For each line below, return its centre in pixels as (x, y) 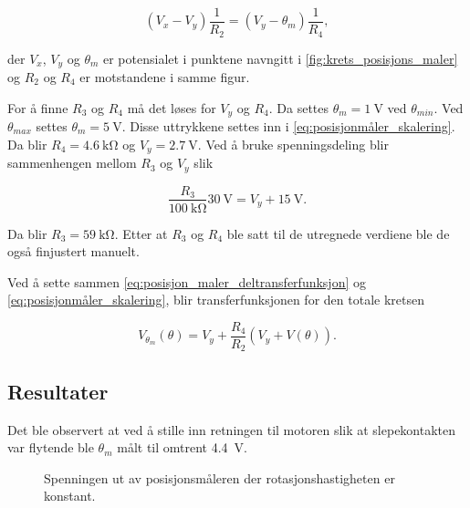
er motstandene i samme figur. (165, 76)
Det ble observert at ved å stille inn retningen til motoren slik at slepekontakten (232, 429)
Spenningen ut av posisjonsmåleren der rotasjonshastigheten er (219, 477)
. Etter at (141, 233)
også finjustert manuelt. (73, 251)
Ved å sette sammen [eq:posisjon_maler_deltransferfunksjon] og (187, 281)
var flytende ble (51, 447)
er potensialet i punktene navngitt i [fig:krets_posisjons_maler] (281, 58)
